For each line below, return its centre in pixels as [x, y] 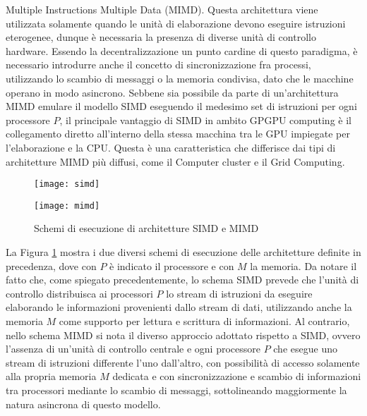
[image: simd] [67, 184]
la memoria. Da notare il [303, 265]
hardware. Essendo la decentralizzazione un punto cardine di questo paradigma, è [182, 50]
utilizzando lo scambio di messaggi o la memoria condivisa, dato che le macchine [180, 78]
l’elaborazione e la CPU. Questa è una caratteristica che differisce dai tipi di [171, 147]
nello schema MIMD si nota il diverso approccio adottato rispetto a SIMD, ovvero [183, 335]
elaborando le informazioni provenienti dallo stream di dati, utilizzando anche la [179, 307]
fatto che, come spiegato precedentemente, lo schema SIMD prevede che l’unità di [182, 280]
